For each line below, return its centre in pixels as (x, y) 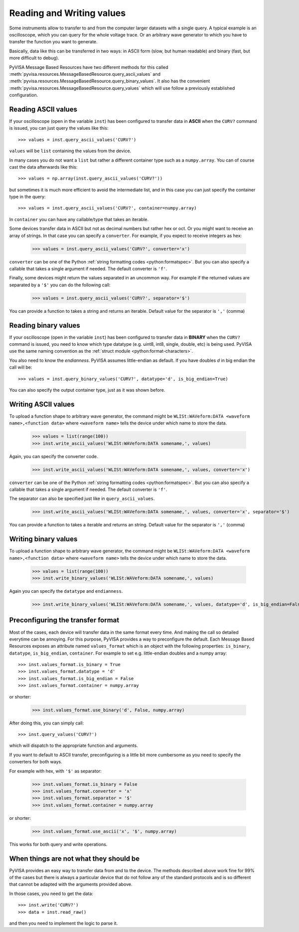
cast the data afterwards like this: (43, 167)
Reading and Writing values (68, 13)
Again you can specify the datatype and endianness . (66, 591)
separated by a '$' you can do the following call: (60, 285)
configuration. (24, 95)
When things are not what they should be (75, 858)
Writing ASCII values (42, 404)
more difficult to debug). (34, 58)
